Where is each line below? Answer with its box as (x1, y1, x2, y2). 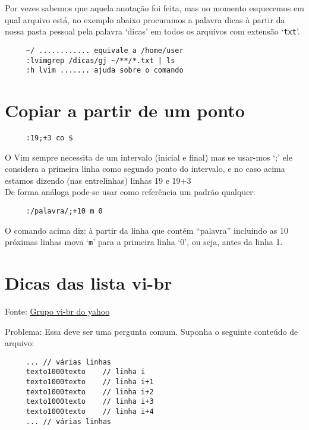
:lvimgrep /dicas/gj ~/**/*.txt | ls (26, 56, 175, 65)
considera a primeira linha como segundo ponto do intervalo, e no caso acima (5, 162, 285, 175)
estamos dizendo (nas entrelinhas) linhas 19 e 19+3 (5, 174, 191, 186)
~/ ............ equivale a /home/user (26, 46, 184, 55)
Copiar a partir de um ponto (5, 98, 245, 122)
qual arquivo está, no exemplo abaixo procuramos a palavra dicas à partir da (5, 13, 285, 26)
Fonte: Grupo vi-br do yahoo (5, 305, 110, 317)
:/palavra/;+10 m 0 (26, 206, 103, 215)
